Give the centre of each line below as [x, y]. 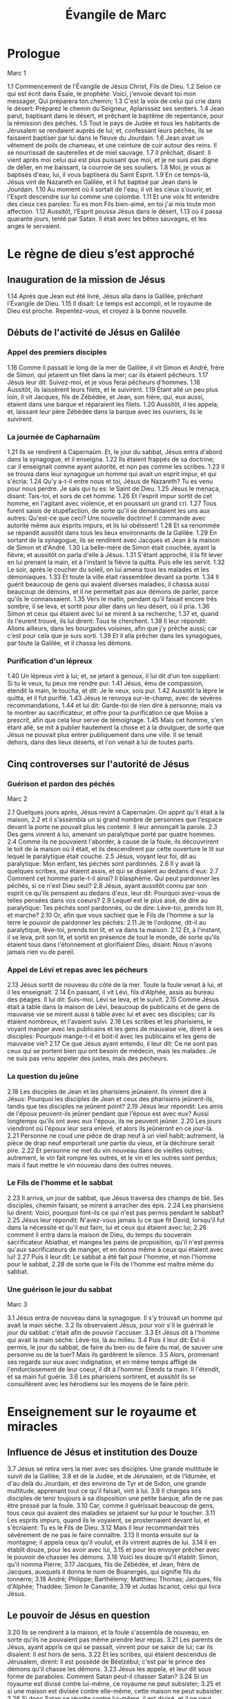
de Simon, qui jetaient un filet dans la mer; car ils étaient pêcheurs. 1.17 [108, 374]
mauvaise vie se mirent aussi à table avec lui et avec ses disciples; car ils [111, 1015]
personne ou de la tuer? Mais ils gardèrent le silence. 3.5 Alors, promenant [113, 1355]
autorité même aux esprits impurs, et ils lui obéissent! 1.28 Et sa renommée [114, 525]
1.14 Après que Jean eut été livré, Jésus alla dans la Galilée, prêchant [105, 296]
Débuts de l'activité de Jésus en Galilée [94, 333]
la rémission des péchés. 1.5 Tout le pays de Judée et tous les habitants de [114, 123]
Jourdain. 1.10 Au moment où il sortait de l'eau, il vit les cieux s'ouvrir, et [109, 189]
